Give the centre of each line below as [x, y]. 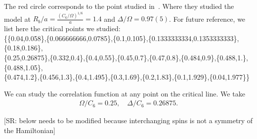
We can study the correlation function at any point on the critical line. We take [125, 93]
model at [18, 19]
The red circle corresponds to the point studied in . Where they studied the [119, 6]
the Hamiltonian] [30, 130]
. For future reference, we [207, 19]
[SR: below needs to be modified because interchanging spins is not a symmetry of [128, 120]
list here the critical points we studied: [62, 28]
